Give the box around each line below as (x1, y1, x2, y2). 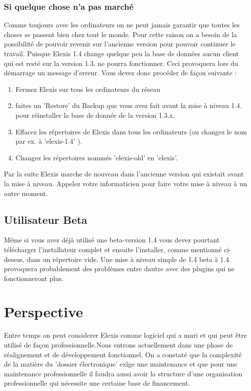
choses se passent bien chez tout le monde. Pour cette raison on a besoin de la (4, 29, 237, 39)
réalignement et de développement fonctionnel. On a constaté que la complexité (4, 349, 242, 359)
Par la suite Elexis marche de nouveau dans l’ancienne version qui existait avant (4, 169, 244, 179)
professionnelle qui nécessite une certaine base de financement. (4, 378, 190, 388)
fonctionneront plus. (4, 273, 64, 283)
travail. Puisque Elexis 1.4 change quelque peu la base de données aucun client (4, 48, 239, 58)
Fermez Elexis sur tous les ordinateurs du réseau (15, 84, 160, 94)
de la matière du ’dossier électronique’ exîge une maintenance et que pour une (4, 359, 237, 369)
